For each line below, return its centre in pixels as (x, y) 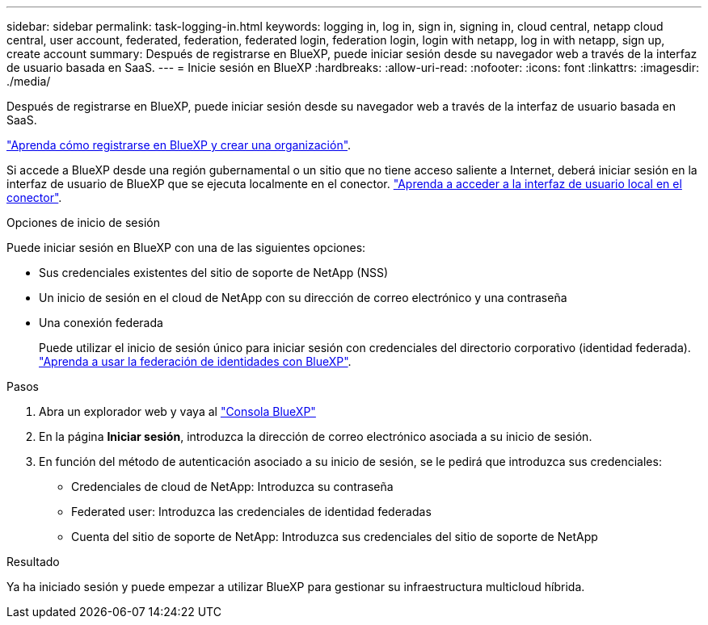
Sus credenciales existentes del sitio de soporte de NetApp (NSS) (214, 273)
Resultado (33, 562)
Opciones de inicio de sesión (83, 222)
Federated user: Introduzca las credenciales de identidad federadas (251, 512)
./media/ (29, 81)
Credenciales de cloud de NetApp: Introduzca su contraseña (232, 487)
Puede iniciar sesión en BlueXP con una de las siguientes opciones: (186, 247)
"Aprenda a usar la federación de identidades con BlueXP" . (195, 361)
